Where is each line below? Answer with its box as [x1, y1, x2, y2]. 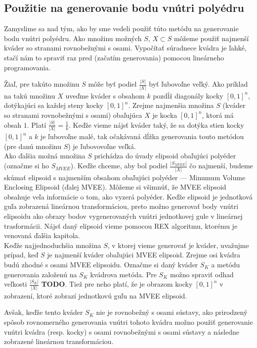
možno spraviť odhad [170, 269, 234, 279]
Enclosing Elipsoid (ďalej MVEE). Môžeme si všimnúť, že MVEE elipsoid [4, 182, 226, 192]
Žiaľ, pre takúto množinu [4, 79, 80, 89]
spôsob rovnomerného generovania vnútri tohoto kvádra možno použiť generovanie [4, 316, 253, 327]
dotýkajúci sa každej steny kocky [4, 100, 104, 110]
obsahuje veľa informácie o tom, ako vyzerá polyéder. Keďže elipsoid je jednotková [4, 191, 253, 201]
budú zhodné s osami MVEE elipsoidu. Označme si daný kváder [4, 259, 198, 269]
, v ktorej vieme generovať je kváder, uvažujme [107, 240, 249, 250]
